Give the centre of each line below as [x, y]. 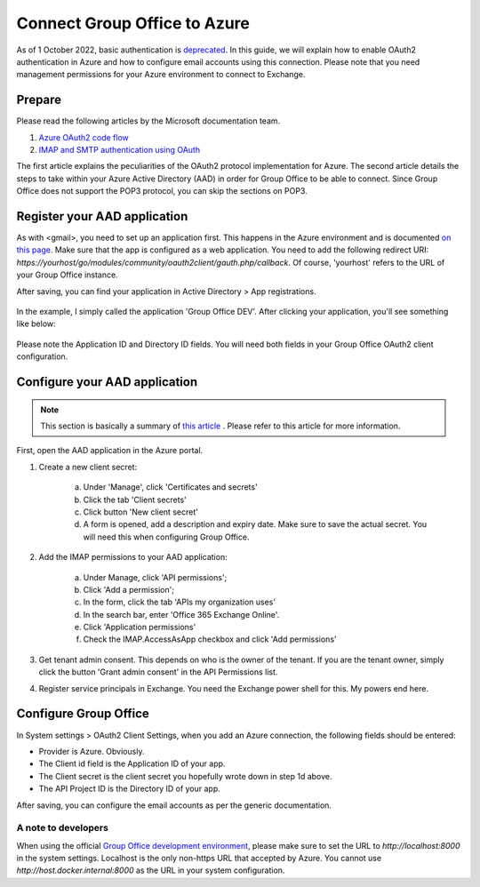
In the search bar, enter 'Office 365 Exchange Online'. [181, 614]
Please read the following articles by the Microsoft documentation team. [148, 121]
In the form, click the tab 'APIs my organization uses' [179, 602]
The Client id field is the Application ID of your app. [132, 763]
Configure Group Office [83, 714]
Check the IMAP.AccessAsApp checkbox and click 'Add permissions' [210, 639]
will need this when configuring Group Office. [166, 537]
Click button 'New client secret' [141, 512]
